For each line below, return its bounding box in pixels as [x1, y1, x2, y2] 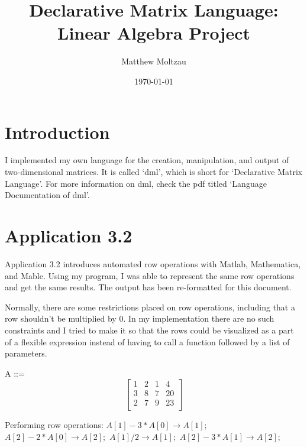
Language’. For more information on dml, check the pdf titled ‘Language [5, 177, 267, 189]
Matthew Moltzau [121, 55, 186, 67]
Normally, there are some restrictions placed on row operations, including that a [5, 300, 295, 313]
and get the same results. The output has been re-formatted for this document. [5, 281, 292, 293]
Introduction [5, 119, 110, 144]
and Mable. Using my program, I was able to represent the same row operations [5, 269, 295, 281]
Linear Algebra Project [57, 21, 250, 45]
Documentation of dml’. [5, 189, 90, 201]
